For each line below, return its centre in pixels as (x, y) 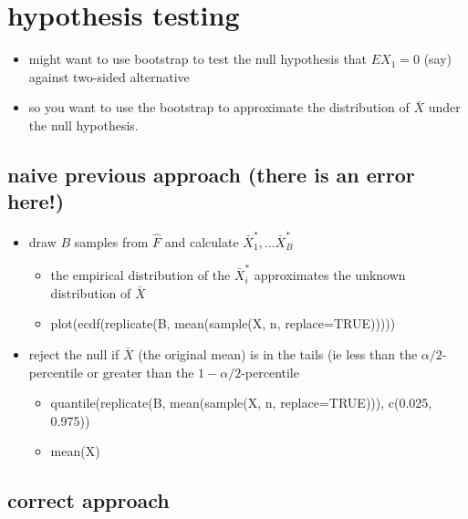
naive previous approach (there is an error (211, 174)
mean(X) (75, 451)
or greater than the (140, 372)
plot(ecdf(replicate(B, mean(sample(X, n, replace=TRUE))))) (223, 323)
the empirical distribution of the (140, 275)
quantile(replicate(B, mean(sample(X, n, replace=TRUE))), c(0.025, (241, 403)
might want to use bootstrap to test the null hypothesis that (198, 59)
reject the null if (74, 353)
